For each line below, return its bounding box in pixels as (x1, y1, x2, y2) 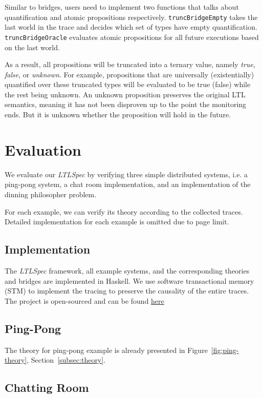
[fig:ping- (211, 344, 239, 355)
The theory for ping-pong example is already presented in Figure (5, 344, 208, 355)
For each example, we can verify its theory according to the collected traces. (5, 206, 243, 217)
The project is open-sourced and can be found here (5, 295, 164, 306)
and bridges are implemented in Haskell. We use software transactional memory (5, 275, 254, 286)
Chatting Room (5, 380, 89, 395)
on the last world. (5, 41, 60, 52)
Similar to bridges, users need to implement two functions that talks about (5, 2, 239, 12)
